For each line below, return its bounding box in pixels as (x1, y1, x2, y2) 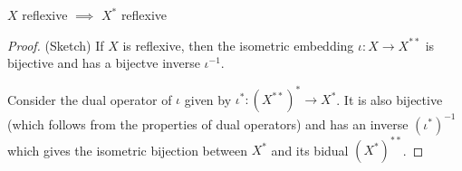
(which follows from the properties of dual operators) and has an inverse (7, 114, 409, 133)
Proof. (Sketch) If (7, 35, 104, 54)
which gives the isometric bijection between (7, 140, 247, 159)
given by (184, 90, 232, 109)
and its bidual (271, 140, 349, 159)
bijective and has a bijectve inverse (7, 53, 200, 72)
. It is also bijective (336, 90, 443, 109)
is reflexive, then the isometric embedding (122, 35, 354, 54)
